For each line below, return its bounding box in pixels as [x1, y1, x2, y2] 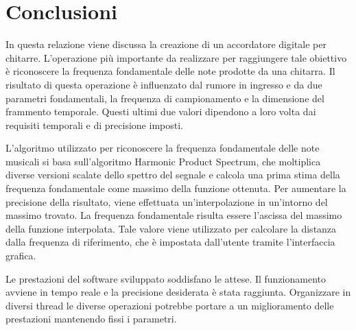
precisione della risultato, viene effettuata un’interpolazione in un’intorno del [5, 194, 328, 209]
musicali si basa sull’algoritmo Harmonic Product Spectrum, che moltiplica [5, 154, 321, 168]
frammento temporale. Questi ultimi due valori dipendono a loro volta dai [5, 104, 316, 119]
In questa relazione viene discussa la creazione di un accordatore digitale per [5, 37, 327, 51]
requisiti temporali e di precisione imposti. [5, 117, 183, 132]
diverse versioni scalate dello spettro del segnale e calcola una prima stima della [5, 167, 340, 182]
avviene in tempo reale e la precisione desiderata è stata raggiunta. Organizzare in [5, 285, 351, 299]
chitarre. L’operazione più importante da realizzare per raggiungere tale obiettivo [5, 50, 347, 64]
